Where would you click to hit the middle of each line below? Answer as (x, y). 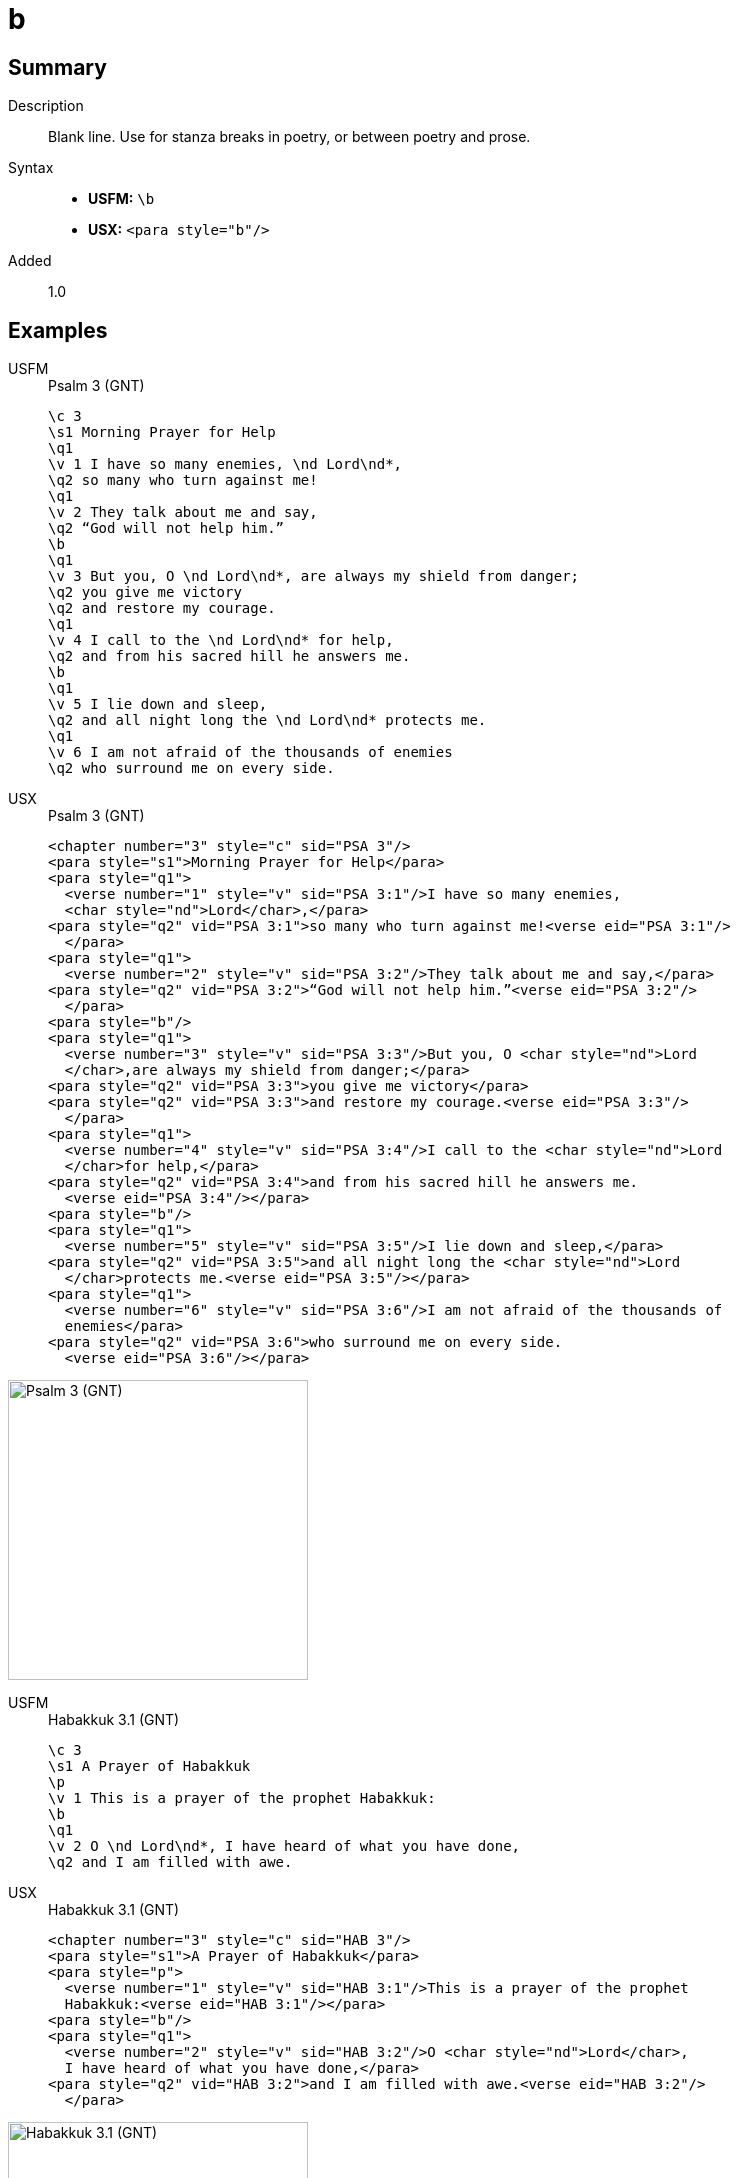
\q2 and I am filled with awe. (170, 1862)
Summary (57, 67)
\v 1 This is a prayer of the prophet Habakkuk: (242, 1798)
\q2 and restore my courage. (162, 608)
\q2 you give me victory (145, 592)
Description (46, 106)
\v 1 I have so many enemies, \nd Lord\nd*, (225, 464)
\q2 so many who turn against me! (183, 480)
